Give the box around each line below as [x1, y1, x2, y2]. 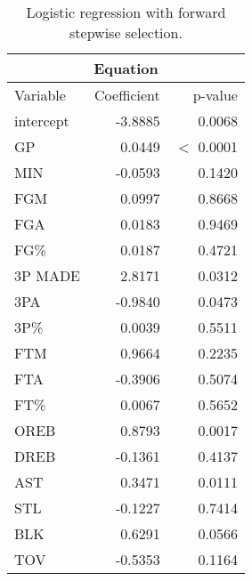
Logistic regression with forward [26, 2, 226, 22]
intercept [14, 110, 69, 131]
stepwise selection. [69, 22, 183, 43]
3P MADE [14, 265, 81, 286]
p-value [192, 85, 238, 105]
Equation [93, 58, 159, 78]
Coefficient [94, 85, 160, 105]
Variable [14, 85, 66, 105]
